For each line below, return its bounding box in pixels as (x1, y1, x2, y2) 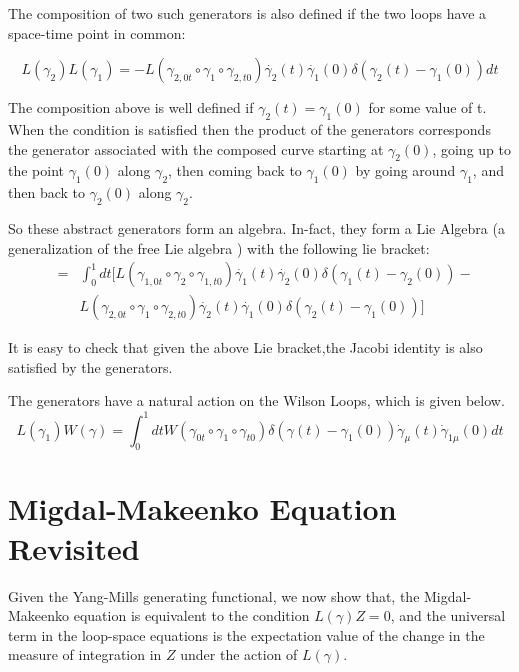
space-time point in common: (8, 22, 186, 43)
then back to (8, 182, 85, 203)
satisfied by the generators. (8, 356, 173, 377)
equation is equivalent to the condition (73, 605, 310, 626)
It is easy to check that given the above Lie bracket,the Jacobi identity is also (8, 337, 483, 358)
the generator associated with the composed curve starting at (8, 138, 384, 159)
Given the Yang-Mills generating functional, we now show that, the (8, 585, 420, 606)
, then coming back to (168, 160, 302, 181)
